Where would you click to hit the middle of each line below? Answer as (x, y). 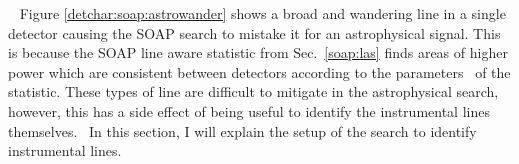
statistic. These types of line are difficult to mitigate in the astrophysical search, (253, 91)
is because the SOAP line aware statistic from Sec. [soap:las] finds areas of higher (258, 52)
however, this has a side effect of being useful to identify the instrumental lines (249, 110)
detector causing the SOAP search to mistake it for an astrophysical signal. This (254, 32)
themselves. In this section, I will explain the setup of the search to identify (242, 130)
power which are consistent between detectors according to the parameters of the (259, 71)
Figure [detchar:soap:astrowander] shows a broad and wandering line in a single (262, 13)
